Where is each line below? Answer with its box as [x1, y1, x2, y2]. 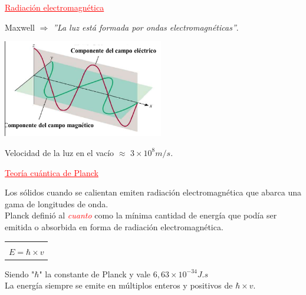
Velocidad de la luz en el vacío [5, 146, 114, 158]
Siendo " [5, 267, 35, 280]
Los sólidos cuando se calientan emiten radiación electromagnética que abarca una [5, 186, 302, 198]
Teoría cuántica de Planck [5, 166, 98, 178]
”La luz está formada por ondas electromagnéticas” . [53, 21, 239, 33]
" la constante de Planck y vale [39, 267, 151, 280]
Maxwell [5, 21, 35, 33]
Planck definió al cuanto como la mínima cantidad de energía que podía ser [5, 209, 277, 221]
